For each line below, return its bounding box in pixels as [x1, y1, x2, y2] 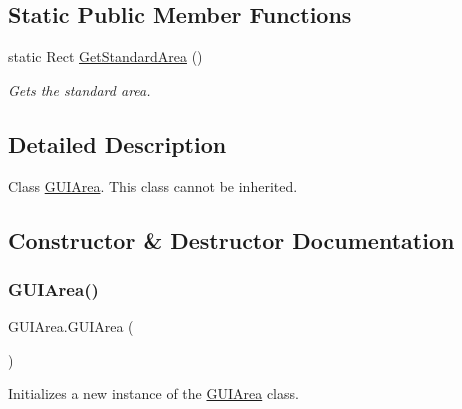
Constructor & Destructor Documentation [8, 224, 455, 255]
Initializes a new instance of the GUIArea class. [8, 383, 299, 404]
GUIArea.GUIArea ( [8, 316, 134, 337]
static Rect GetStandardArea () [8, 46, 203, 67]
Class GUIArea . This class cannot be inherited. [8, 175, 298, 196]
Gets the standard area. [8, 79, 151, 100]
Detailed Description [8, 128, 227, 159]
